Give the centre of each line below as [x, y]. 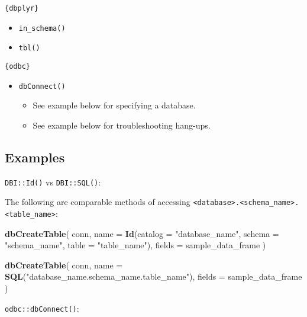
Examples [35, 157]
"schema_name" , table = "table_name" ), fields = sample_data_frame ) [135, 245]
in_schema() [42, 28]
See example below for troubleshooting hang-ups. [122, 125]
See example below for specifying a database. [114, 105]
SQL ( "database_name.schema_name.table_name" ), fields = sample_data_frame [153, 276]
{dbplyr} [22, 8]
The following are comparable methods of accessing [98, 202]
